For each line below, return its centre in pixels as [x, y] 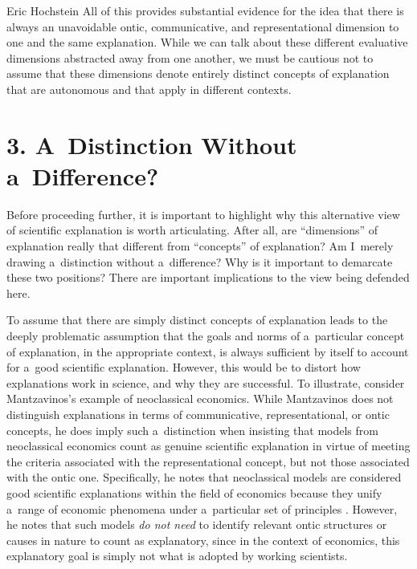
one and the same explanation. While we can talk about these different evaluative [207, 42]
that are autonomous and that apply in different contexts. [149, 89]
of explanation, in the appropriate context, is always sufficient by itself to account [208, 351]
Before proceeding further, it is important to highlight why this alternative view [203, 214]
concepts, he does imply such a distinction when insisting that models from [192, 430]
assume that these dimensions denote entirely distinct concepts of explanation [198, 73]
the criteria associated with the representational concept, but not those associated [208, 461]
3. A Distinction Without [152, 144]
